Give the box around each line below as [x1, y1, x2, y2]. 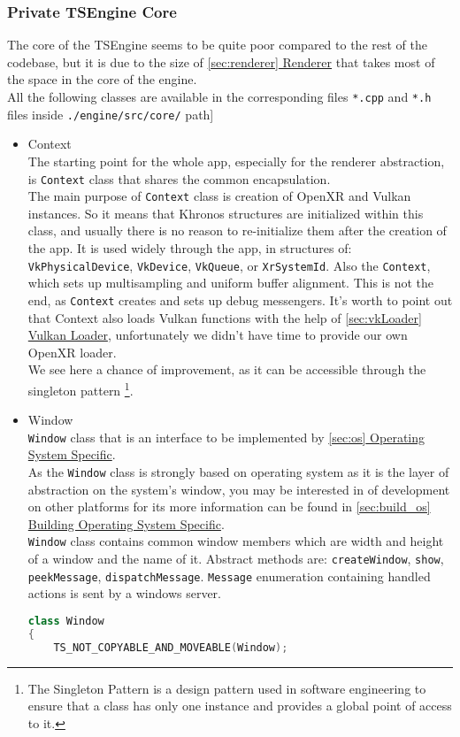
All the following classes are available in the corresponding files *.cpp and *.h [7, 88, 432, 105]
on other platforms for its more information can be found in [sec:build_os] [27, 497, 431, 516]
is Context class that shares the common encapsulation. [27, 169, 331, 188]
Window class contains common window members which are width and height [27, 532, 444, 550]
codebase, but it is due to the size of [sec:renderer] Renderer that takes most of [7, 52, 435, 71]
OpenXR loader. [27, 342, 117, 361]
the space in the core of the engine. [7, 70, 197, 88]
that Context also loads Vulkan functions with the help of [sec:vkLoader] [27, 308, 422, 326]
